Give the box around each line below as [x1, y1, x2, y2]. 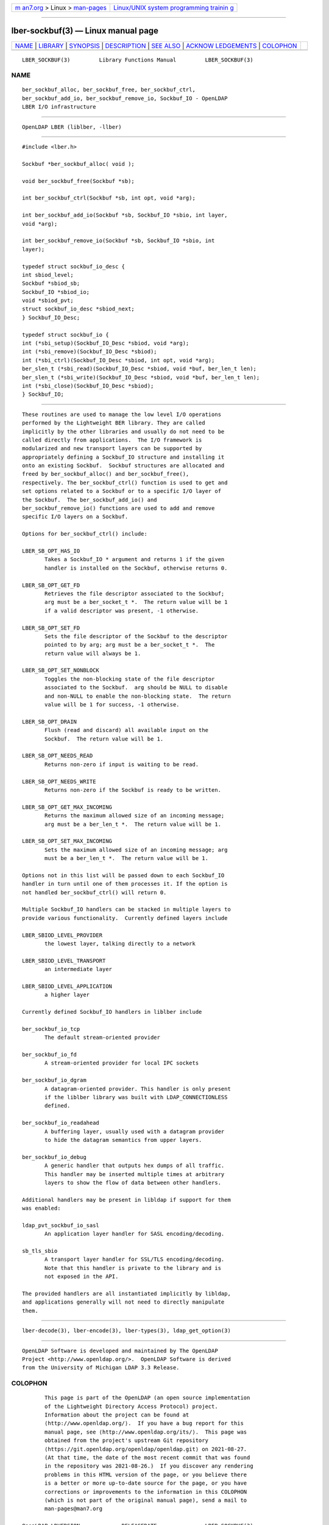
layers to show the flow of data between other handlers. [44, 1179, 222, 1186]
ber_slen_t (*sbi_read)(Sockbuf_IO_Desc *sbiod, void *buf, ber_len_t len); [22, 365, 257, 372]
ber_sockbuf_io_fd [22, 1051, 77, 1058]
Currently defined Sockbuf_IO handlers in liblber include [22, 1008, 202, 1016]
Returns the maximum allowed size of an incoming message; [44, 812, 225, 819]
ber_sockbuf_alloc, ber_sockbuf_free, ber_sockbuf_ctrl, [22, 86, 196, 93]
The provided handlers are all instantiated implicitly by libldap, [22, 1290, 231, 1297]
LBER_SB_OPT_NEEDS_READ [22, 752, 93, 759]
